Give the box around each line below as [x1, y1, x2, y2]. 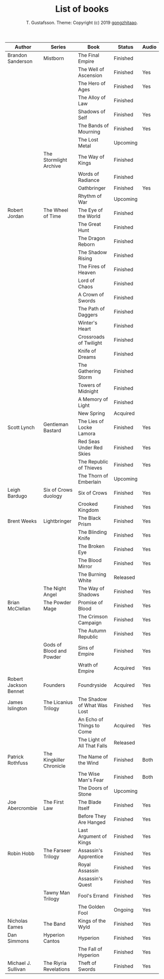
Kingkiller [43, 756, 65, 763]
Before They [78, 812, 106, 819]
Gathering [78, 367, 101, 374]
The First [43, 798, 64, 805]
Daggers [78, 311, 98, 318]
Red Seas [78, 438, 100, 445]
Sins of [78, 644, 94, 651]
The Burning [78, 571, 106, 577]
